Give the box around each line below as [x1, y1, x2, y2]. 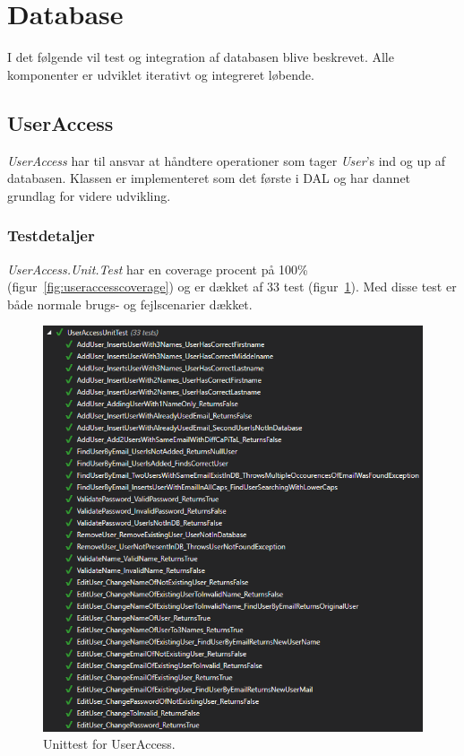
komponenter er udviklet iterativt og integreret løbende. [7, 65, 314, 83]
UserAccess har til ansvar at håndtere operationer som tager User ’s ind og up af [7, 151, 445, 169]
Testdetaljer [7, 224, 95, 247]
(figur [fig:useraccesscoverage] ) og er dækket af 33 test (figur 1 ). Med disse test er [7, 277, 457, 296]
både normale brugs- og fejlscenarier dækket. [7, 294, 253, 313]
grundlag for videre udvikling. [7, 186, 171, 204]
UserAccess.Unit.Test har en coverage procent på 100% [7, 259, 308, 278]
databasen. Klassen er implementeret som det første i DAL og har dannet [7, 169, 411, 187]
